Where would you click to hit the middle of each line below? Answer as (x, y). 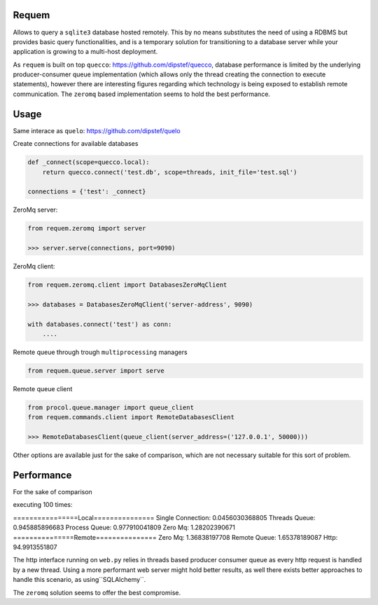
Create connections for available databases (76, 144)
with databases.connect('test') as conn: (100, 324)
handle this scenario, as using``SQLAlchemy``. (79, 580)
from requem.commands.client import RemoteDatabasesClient (131, 417)
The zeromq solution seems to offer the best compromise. (97, 592)
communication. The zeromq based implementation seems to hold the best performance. (142, 94)
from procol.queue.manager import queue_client (111, 407)
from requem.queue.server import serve (96, 371)
